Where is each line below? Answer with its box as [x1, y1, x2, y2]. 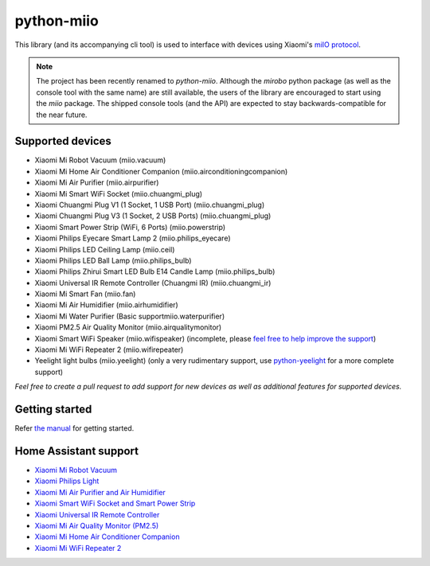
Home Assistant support [14, 444, 139, 458]
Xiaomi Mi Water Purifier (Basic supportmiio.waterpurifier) [34, 311, 225, 321]
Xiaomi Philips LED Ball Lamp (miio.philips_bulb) [34, 256, 192, 265]
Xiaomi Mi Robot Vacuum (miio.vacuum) [34, 155, 166, 165]
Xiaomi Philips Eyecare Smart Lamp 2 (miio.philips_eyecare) [34, 233, 231, 243]
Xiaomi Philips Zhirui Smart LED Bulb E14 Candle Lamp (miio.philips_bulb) [34, 267, 276, 276]
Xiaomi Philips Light [34, 476, 100, 486]
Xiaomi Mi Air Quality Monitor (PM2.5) [34, 521, 159, 530]
